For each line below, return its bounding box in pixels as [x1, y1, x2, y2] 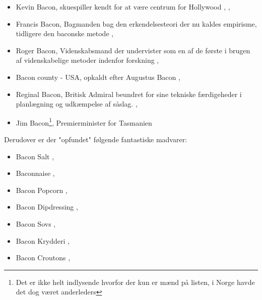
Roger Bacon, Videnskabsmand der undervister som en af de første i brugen [16, 45, 250, 55]
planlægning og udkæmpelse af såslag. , [16, 98, 138, 109]
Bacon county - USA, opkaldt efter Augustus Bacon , [16, 71, 180, 82]
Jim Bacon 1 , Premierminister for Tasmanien [16, 116, 152, 128]
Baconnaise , [16, 168, 55, 178]
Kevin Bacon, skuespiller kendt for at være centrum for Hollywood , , [16, 2, 230, 12]
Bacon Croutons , [16, 252, 71, 263]
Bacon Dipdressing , [16, 202, 78, 212]
